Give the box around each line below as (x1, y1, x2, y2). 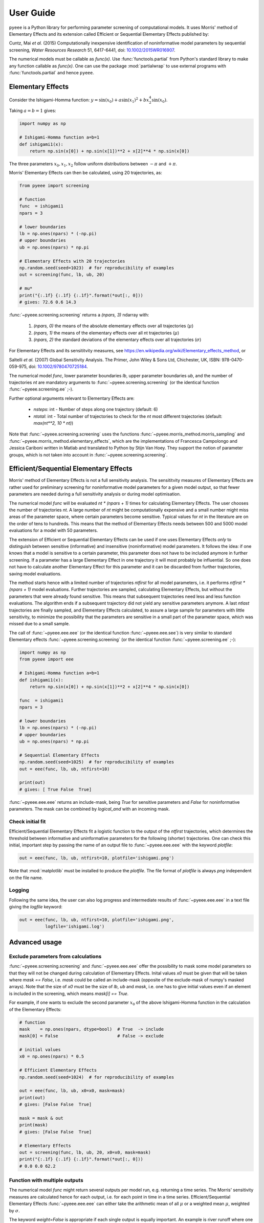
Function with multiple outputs (9, 1177, 84, 1184)
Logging (9, 887, 29, 894)
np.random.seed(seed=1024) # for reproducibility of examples (19, 1074, 175, 1080)
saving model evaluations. (9, 570, 62, 577)
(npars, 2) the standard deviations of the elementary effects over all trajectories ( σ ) (33, 337, 201, 342)
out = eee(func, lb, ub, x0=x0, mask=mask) (19, 1088, 126, 1093)
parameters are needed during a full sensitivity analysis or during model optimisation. (9, 491, 181, 497)
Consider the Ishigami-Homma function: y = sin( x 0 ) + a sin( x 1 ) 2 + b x (9, 96, 149, 104)
